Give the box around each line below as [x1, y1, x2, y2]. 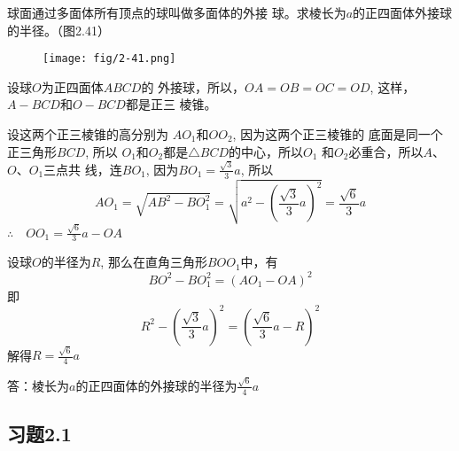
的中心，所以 [229, 142, 304, 160]
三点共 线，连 [43, 159, 122, 178]
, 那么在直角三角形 [100, 253, 207, 271]
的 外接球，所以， [141, 77, 245, 96]
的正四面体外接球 [353, 4, 453, 21]
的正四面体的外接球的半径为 [75, 376, 237, 394]
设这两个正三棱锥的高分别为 [7, 125, 168, 144]
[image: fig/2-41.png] [43, 52, 176, 66]
